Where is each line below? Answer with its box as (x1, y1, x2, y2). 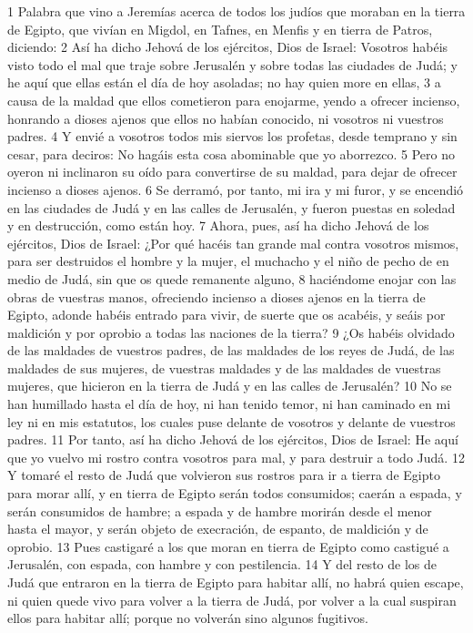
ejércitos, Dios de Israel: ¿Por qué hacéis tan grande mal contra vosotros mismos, (7, 233, 459, 252)
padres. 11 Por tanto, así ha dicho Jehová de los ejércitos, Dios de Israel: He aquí (7, 430, 458, 449)
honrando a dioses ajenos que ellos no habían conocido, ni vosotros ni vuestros (7, 108, 444, 128)
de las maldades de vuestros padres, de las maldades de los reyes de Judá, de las (7, 341, 455, 360)
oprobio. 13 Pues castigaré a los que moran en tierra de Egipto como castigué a (7, 536, 449, 556)
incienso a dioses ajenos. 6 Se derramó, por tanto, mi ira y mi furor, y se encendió (7, 179, 464, 199)
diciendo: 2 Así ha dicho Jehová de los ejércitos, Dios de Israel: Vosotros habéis (7, 37, 448, 56)
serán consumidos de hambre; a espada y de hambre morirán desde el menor (7, 501, 432, 520)
